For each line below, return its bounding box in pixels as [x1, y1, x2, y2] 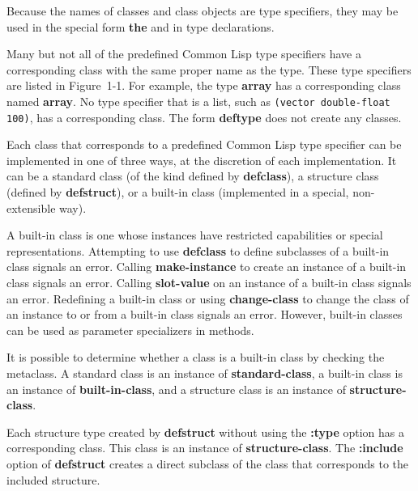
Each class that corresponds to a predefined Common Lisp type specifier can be [6, 136, 402, 153]
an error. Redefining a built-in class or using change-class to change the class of [6, 290, 409, 307]
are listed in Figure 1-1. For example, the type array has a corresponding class [6, 77, 401, 94]
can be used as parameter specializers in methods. [6, 321, 254, 338]
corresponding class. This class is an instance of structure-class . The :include [6, 439, 403, 456]
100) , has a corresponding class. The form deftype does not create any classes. [6, 108, 402, 125]
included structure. [6, 471, 100, 488]
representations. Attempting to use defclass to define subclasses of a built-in [6, 242, 390, 259]
